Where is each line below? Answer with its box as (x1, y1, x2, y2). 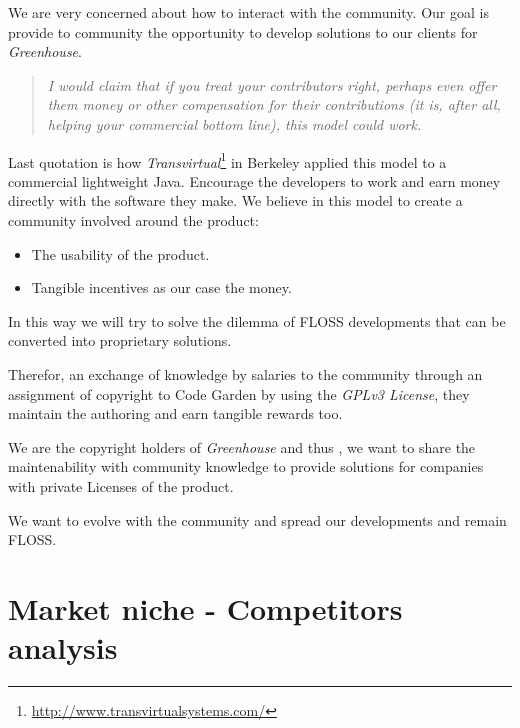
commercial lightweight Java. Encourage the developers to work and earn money (8, 170, 501, 191)
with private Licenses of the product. (8, 475, 234, 496)
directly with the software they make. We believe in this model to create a (8, 190, 463, 211)
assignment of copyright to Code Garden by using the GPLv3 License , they (8, 383, 470, 404)
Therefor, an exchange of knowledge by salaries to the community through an (8, 363, 483, 384)
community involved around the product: (8, 210, 259, 230)
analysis (8, 627, 118, 668)
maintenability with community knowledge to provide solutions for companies (8, 456, 484, 477)
